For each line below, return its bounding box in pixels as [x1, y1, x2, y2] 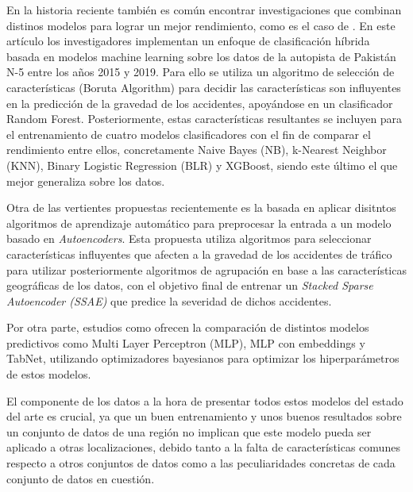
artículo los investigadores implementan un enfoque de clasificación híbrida [6, 33, 370, 49]
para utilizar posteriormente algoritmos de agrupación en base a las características [6, 261, 407, 278]
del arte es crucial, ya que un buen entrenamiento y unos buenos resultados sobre [6, 408, 402, 425]
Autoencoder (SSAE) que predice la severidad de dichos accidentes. [6, 292, 332, 309]
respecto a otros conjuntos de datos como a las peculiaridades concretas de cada [6, 455, 396, 471]
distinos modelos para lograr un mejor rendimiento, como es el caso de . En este [6, 17, 396, 33]
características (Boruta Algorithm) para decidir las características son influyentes [6, 79, 401, 95]
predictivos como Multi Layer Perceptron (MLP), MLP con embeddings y [6, 334, 365, 351]
